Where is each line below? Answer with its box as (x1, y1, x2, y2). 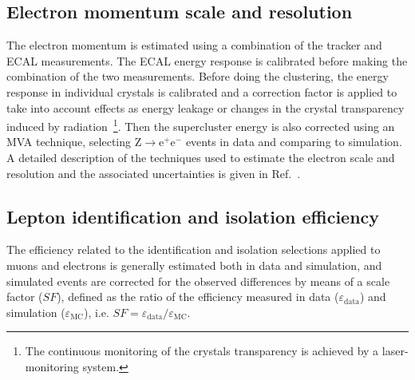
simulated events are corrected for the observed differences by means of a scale (6, 272, 390, 289)
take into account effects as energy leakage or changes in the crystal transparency (6, 99, 405, 116)
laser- (381, 342, 409, 359)
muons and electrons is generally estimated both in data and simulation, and (6, 257, 382, 273)
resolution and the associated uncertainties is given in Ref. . (6, 164, 301, 181)
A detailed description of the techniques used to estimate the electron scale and (6, 149, 395, 166)
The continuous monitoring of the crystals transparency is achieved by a (25, 342, 379, 359)
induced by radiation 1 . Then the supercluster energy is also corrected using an (6, 116, 395, 134)
